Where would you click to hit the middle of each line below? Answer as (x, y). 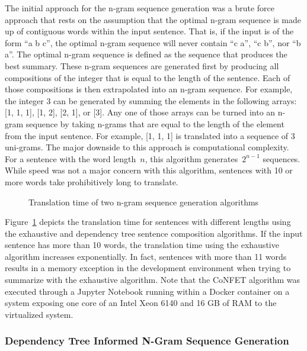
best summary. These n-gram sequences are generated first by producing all (142, 65)
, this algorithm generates (191, 158)
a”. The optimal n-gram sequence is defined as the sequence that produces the (146, 54)
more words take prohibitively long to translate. (92, 181)
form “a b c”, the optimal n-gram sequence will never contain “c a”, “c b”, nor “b (153, 42)
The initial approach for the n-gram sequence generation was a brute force (140, 8)
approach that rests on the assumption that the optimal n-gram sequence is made (153, 19)
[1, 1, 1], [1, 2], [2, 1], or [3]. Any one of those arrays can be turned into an (140, 112)
